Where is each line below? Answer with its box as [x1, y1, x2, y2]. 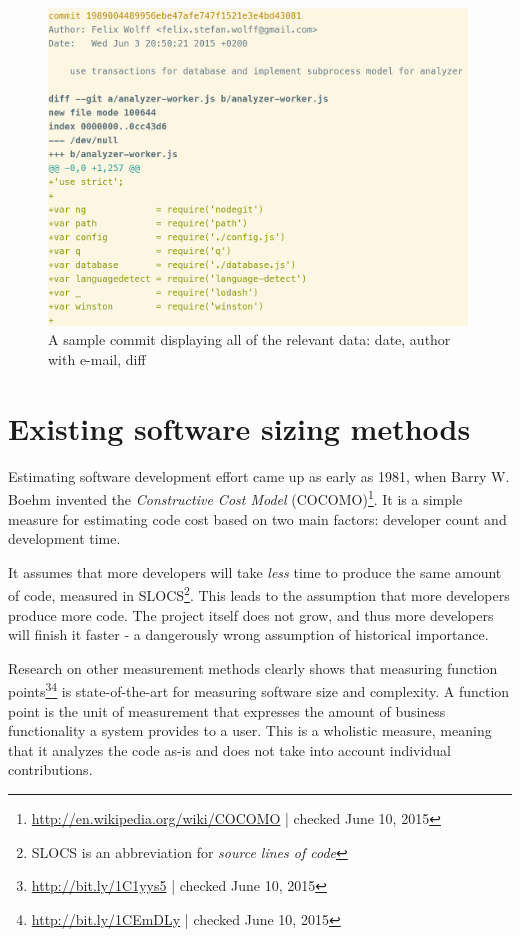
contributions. [8, 759, 93, 780]
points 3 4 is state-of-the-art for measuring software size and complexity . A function [8, 678, 510, 702]
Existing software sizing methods [8, 407, 471, 448]
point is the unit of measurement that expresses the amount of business [8, 700, 446, 721]
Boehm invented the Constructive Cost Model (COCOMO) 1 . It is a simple [8, 486, 463, 510]
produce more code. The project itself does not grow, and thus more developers [8, 604, 494, 625]
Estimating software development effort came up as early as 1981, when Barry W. [8, 465, 510, 486]
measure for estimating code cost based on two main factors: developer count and [8, 508, 507, 529]
